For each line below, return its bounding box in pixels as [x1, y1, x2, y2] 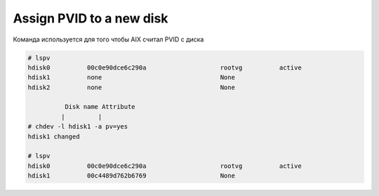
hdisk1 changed [27, 132, 80, 141]
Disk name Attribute [64, 103, 136, 111]
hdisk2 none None [27, 83, 235, 91]
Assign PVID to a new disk [13, 11, 168, 26]
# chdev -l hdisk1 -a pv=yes [27, 123, 128, 131]
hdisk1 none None [27, 74, 235, 81]
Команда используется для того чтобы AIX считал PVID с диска [13, 35, 204, 44]
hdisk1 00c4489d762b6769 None [27, 172, 235, 180]
